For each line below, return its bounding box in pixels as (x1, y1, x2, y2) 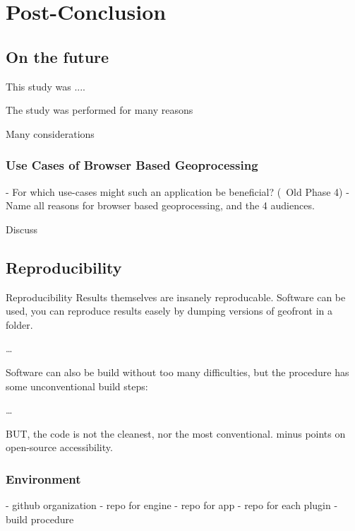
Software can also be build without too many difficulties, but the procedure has (6, 364, 349, 379)
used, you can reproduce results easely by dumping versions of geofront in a (6, 303, 333, 318)
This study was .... (6, 78, 86, 93)
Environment (6, 469, 81, 487)
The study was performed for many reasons (6, 103, 193, 117)
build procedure (6, 511, 74, 526)
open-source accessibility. (6, 440, 113, 455)
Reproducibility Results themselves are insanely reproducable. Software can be (6, 289, 346, 304)
